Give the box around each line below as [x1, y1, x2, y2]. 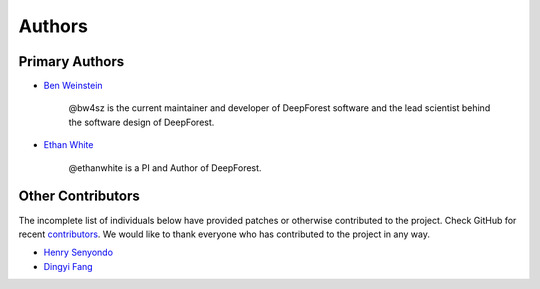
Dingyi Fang [43, 260, 94, 272]
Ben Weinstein [43, 80, 104, 92]
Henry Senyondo [43, 246, 114, 259]
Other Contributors [18, 188, 140, 205]
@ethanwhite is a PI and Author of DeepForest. [68, 161, 262, 174]
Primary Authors [18, 53, 125, 70]
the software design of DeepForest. [68, 116, 215, 128]
